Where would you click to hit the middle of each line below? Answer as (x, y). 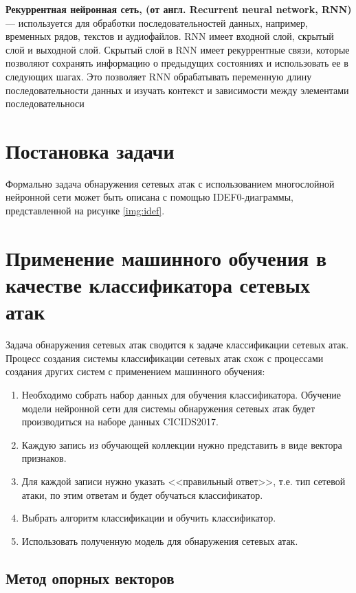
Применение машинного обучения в (166, 257)
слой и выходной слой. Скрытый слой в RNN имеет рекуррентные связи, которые (178, 49)
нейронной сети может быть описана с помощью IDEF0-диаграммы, (149, 197)
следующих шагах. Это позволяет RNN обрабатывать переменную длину (159, 76)
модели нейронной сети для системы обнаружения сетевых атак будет (168, 408)
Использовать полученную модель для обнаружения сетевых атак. (160, 540)
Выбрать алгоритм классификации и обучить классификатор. (149, 518)
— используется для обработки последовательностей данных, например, (157, 22)
